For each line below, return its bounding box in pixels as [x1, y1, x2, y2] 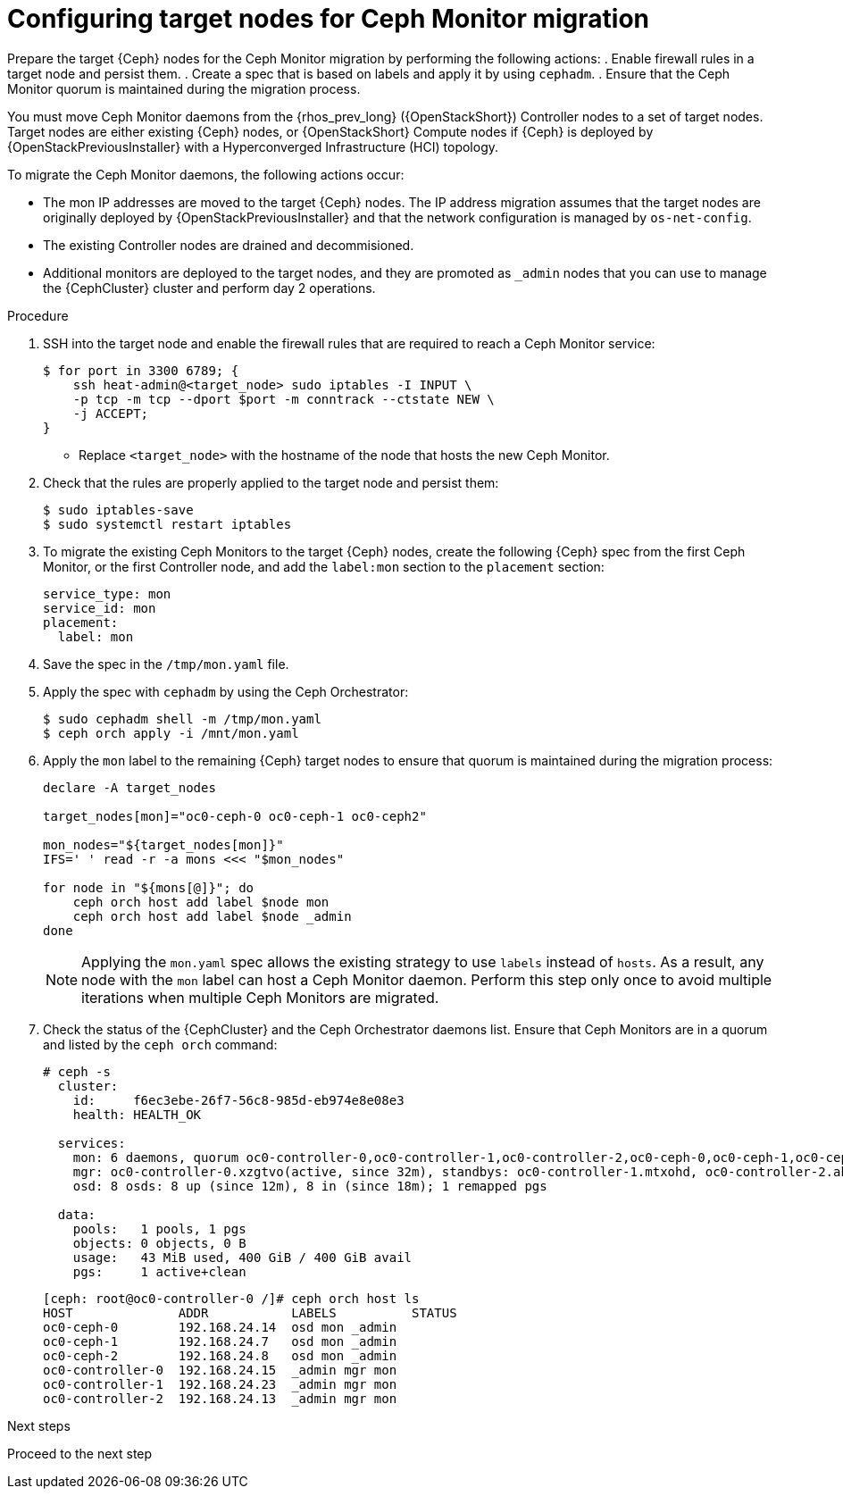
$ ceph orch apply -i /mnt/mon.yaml [43, 725, 299, 740]
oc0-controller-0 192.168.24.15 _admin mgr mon [43, 1362, 397, 1377]
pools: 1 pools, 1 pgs [72, 1221, 246, 1236]
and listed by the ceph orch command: [43, 1036, 278, 1052]
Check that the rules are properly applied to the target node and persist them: [43, 474, 499, 490]
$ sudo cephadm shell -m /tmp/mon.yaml [43, 711, 321, 726]
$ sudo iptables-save [43, 502, 194, 517]
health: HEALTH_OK [72, 1107, 202, 1122]
